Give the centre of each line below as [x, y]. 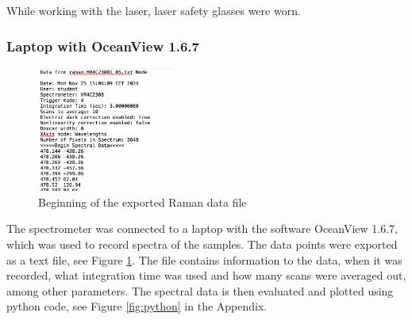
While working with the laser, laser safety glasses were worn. [154, 10]
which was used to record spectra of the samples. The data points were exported [202, 244]
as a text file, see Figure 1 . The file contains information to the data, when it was [204, 259]
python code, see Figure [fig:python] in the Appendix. [137, 306]
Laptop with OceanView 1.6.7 [103, 46]
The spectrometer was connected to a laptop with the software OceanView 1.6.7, [202, 229]
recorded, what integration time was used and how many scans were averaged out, [206, 275]
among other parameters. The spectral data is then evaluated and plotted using [200, 290]
